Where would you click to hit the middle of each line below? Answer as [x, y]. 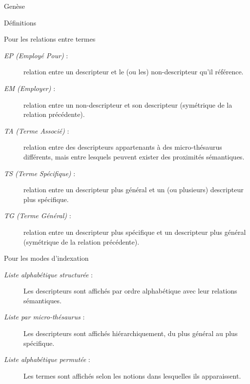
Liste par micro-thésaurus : [44, 317]
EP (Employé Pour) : [36, 55]
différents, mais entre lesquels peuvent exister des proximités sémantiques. [134, 156]
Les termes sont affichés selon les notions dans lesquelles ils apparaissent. [132, 375]
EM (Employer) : [30, 88]
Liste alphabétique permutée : [47, 359]
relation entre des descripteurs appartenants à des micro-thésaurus [123, 147]
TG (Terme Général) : [38, 215]
